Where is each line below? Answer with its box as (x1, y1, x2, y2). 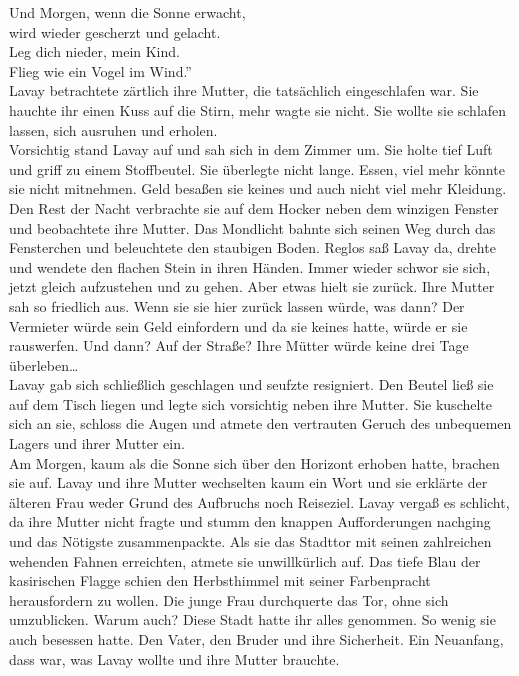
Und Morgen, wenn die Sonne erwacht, (9, 2, 246, 22)
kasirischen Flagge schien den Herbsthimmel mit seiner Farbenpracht (9, 570, 431, 591)
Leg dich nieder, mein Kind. (9, 41, 180, 62)
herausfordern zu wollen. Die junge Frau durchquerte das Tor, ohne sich (9, 589, 449, 610)
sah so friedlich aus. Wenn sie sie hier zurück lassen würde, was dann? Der (9, 295, 465, 316)
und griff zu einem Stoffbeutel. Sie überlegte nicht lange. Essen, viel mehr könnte (9, 158, 505, 179)
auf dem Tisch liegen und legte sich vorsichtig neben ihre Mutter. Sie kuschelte (9, 393, 493, 414)
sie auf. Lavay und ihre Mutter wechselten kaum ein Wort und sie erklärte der (9, 472, 488, 493)
